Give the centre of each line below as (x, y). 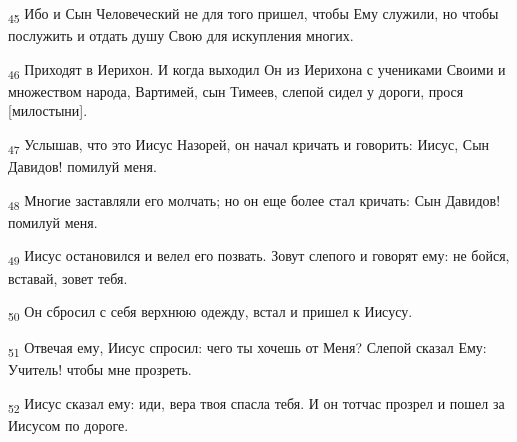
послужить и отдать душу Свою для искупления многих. (181, 35)
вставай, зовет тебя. (68, 277)
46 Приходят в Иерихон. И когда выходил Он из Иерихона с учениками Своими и (257, 70)
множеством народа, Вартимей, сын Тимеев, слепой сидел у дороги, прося (236, 90)
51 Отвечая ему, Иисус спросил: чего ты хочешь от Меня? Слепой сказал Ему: (247, 349)
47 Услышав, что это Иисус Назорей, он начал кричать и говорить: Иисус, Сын (249, 145)
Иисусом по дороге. (68, 425)
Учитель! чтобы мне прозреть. (100, 369)
